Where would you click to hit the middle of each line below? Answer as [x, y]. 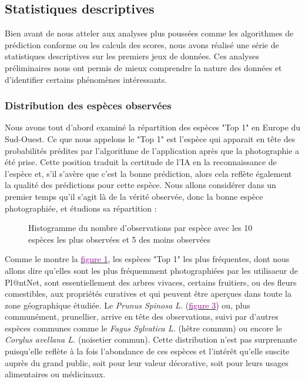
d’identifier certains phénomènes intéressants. [86, 79]
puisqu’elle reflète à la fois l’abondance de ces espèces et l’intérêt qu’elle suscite [147, 351]
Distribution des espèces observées [88, 105]
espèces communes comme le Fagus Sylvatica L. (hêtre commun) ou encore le [143, 328]
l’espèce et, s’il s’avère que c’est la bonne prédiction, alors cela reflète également [148, 173]
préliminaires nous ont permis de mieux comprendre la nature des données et [143, 67]
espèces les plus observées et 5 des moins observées [119, 239]
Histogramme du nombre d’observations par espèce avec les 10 [140, 228]
